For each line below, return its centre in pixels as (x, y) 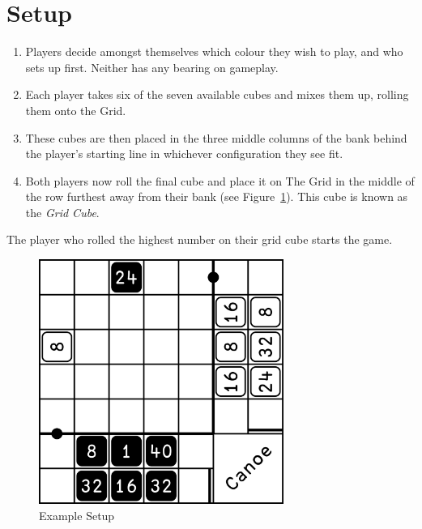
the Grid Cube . (62, 212)
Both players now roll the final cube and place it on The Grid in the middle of (220, 180)
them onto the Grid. (76, 110)
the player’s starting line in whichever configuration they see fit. (184, 154)
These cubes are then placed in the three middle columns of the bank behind (216, 137)
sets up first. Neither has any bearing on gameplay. (152, 67)
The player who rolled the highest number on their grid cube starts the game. (200, 239)
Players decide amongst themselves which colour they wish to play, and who (214, 51)
